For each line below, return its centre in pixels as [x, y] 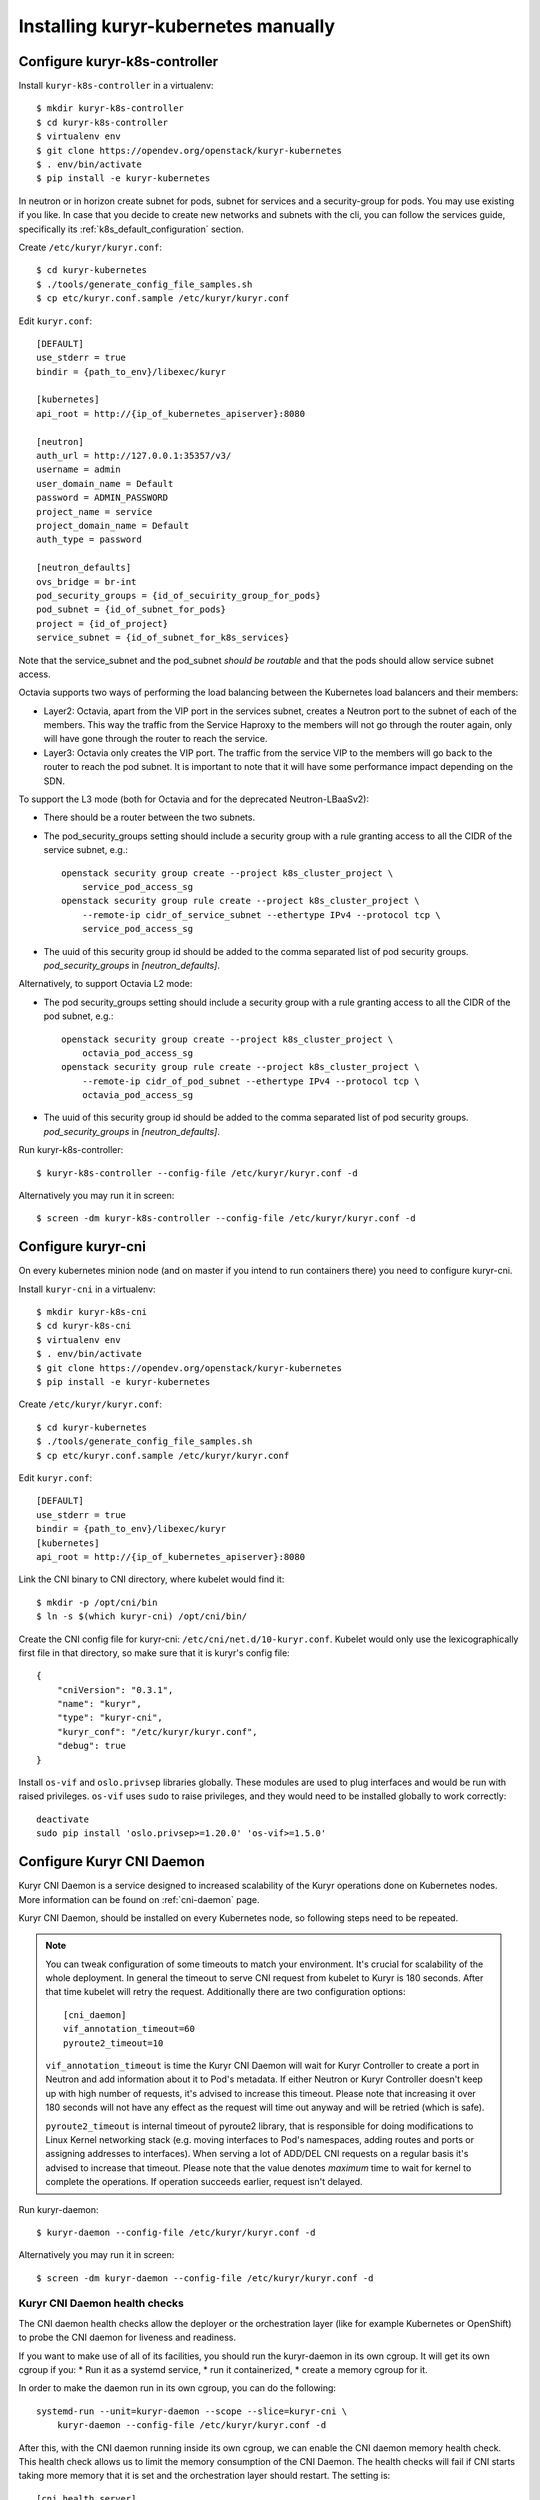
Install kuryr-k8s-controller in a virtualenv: [116, 86]
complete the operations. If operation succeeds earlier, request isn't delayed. [204, 2182]
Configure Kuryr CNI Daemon [111, 1861]
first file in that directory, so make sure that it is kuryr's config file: [154, 1652]
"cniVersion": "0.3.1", [115, 1689]
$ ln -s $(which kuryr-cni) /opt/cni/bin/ [142, 1616]
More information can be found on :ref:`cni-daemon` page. [139, 1899]
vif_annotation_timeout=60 [129, 2029]
